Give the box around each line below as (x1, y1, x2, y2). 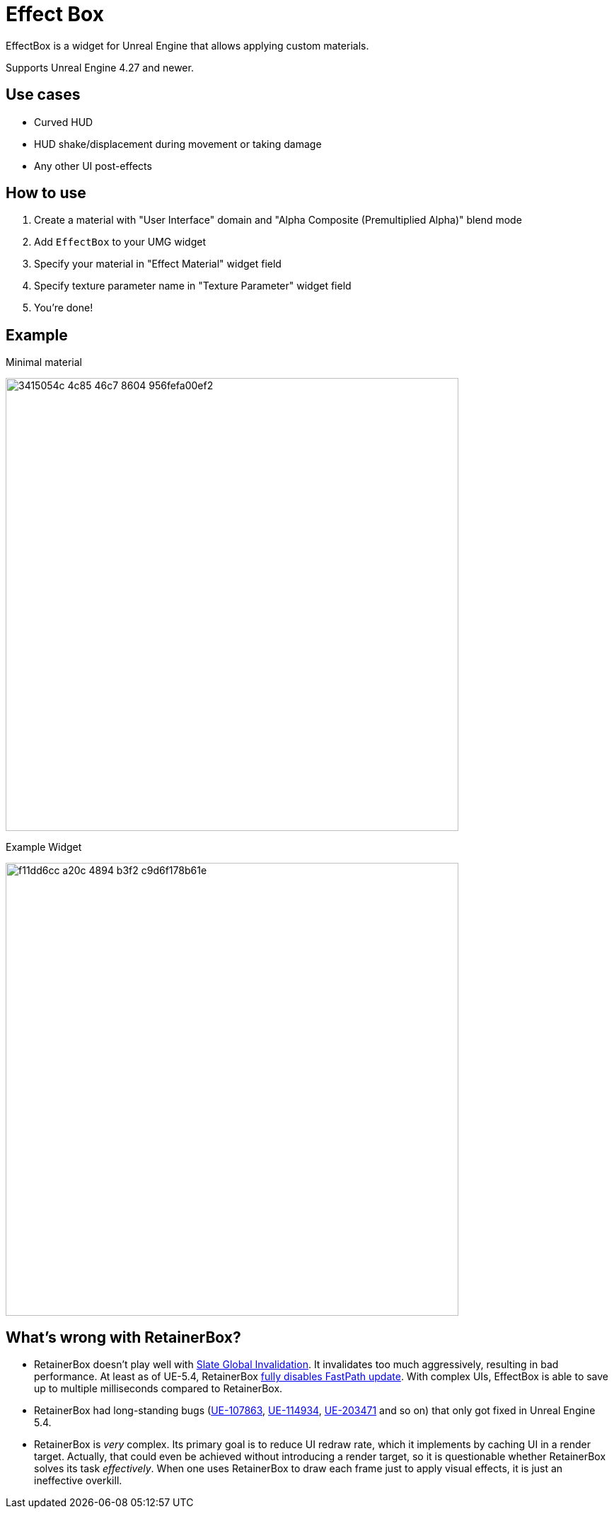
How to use (6, 184, 86, 202)
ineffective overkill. (34, 1474, 122, 1487)
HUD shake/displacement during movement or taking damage (34, 137, 322, 150)
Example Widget (6, 841, 82, 854)
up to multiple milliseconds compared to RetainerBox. (34, 1382, 283, 1395)
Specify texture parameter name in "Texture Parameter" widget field (34, 280, 352, 292)
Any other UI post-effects (34, 159, 152, 172)
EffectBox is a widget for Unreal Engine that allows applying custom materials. (6, 39, 369, 52)
